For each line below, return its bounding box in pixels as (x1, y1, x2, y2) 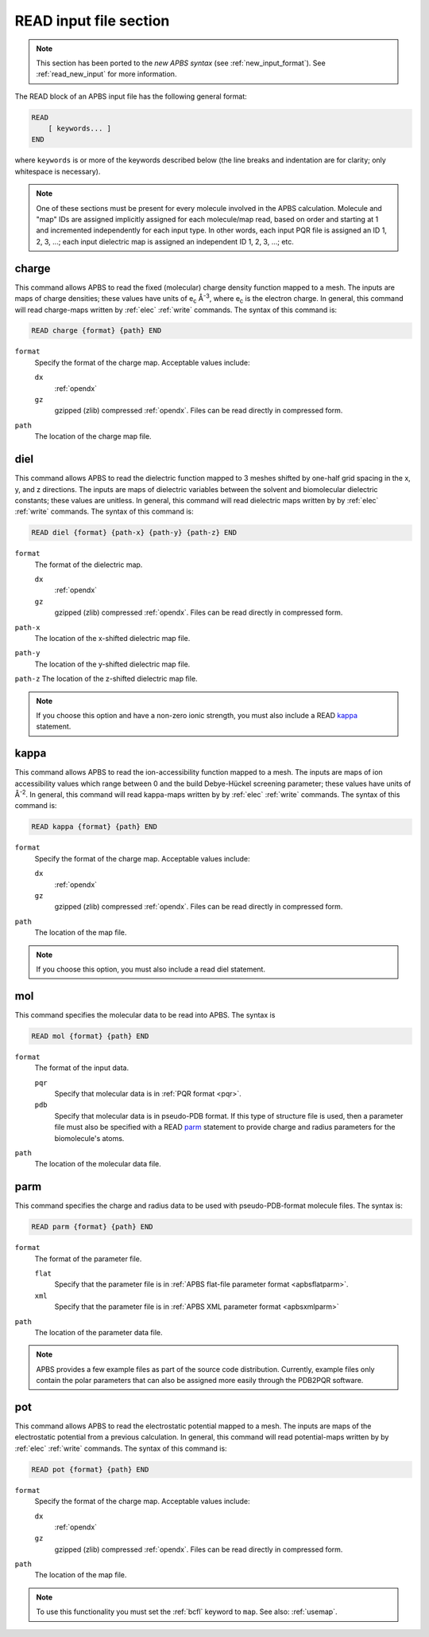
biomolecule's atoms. (54, 1133, 125, 1143)
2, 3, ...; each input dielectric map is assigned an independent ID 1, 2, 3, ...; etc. (36, 236, 294, 246)
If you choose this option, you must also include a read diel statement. (36, 964, 266, 974)
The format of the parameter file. (34, 1254, 142, 1264)
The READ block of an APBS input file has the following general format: (14, 92, 248, 101)
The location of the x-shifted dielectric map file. (34, 633, 191, 643)
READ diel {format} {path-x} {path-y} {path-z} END (31, 528, 238, 537)
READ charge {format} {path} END (31, 326, 162, 335)
